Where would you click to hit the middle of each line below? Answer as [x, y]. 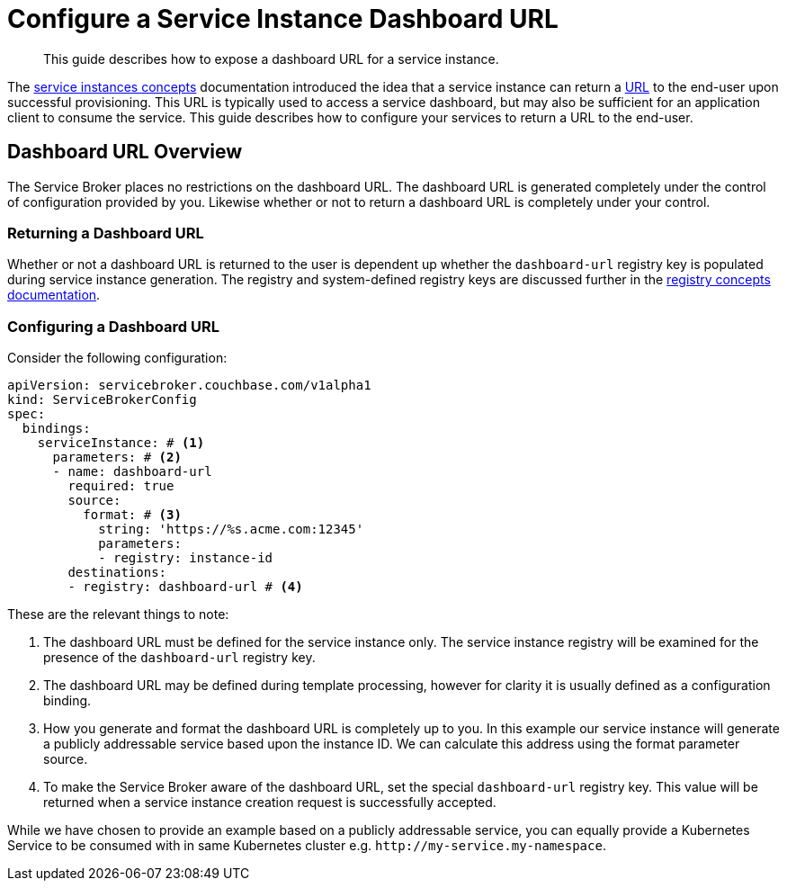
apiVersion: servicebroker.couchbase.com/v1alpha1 [189, 386]
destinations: [117, 573]
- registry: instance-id [186, 558]
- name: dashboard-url [132, 472]
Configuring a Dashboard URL [113, 326]
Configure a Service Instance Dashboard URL [283, 19]
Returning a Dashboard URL [106, 233]
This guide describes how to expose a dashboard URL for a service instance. [271, 58]
